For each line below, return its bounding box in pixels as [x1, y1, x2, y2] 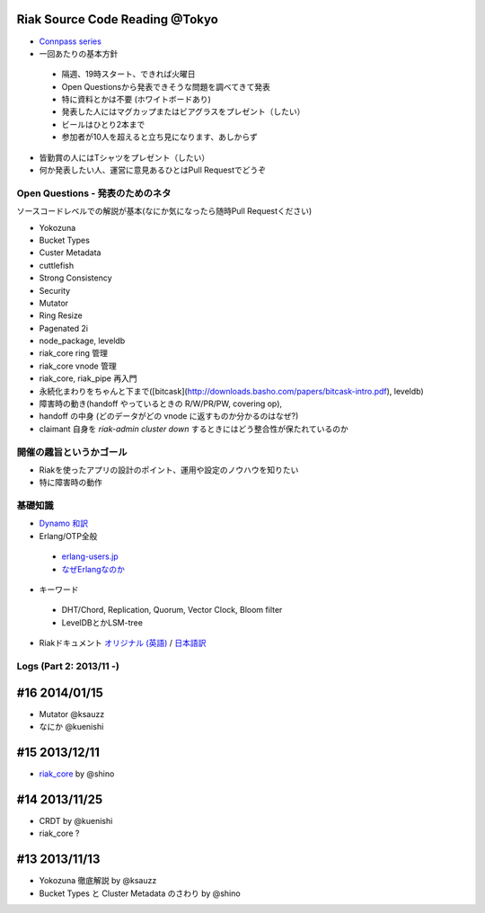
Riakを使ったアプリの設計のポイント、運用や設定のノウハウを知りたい [39, 464, 299, 475]
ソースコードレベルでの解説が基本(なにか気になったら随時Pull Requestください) [16, 206, 313, 217]
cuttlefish [39, 260, 75, 270]
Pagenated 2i [39, 323, 89, 333]
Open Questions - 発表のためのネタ [16, 187, 172, 199]
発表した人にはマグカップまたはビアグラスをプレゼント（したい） [61, 106, 305, 117]
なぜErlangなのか [61, 563, 126, 574]
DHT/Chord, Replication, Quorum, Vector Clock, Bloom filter [61, 605, 283, 616]
